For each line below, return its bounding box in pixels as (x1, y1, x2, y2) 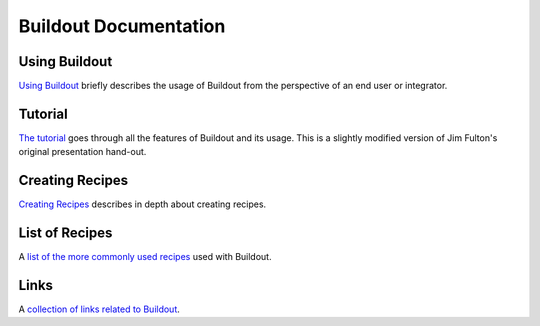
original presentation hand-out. (18, 146, 147, 158)
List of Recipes (18, 225, 113, 242)
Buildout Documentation (18, 15, 226, 37)
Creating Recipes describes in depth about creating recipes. (18, 198, 267, 210)
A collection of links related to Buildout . (18, 303, 180, 315)
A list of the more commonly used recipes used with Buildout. (18, 251, 272, 263)
